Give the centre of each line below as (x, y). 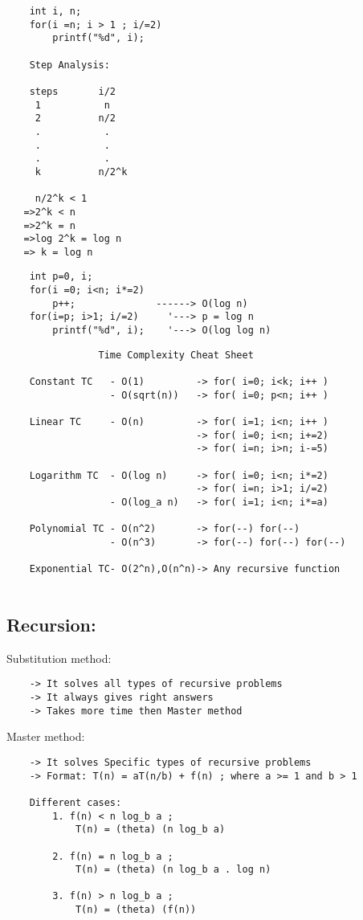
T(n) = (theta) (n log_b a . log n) (173, 870)
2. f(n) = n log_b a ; (113, 856)
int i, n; (55, 11)
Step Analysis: (69, 65)
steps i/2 (73, 91)
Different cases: (75, 802)
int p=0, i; (61, 277)
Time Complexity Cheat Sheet (176, 355)
